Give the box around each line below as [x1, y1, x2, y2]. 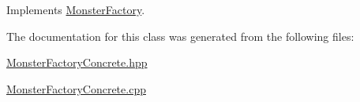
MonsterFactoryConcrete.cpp [6, 80, 146, 97]
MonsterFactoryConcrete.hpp [6, 54, 148, 71]
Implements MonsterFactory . [6, 2, 145, 17]
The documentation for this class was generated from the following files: [6, 27, 354, 44]
